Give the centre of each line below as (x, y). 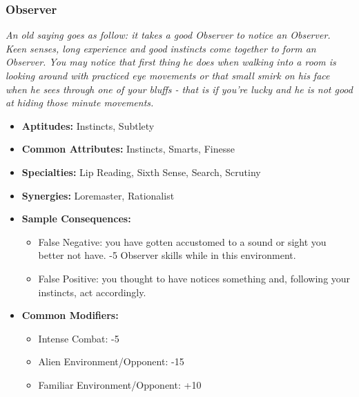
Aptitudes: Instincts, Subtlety (88, 125)
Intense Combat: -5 (79, 338)
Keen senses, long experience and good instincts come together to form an (161, 48)
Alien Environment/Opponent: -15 (111, 361)
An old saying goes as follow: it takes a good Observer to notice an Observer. (168, 35)
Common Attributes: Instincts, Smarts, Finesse (128, 149)
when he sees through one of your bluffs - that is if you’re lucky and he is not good (179, 89)
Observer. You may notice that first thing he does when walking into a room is (171, 62)
